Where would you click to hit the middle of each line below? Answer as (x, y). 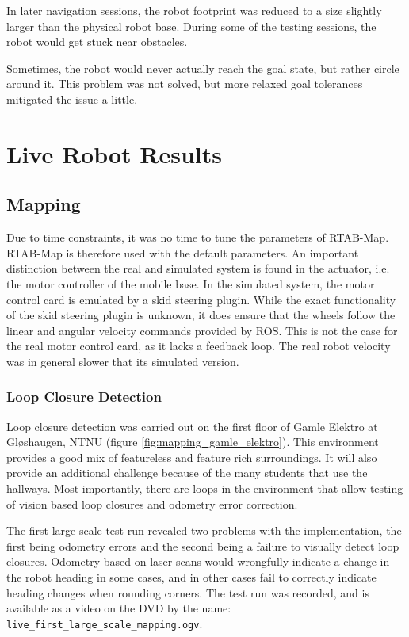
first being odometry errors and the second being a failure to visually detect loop (203, 545)
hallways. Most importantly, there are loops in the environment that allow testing (205, 488)
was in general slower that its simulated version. (123, 361)
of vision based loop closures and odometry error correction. (152, 503)
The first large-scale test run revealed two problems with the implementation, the (204, 530)
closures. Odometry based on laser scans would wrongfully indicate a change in (198, 561)
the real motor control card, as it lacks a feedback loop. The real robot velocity (199, 346)
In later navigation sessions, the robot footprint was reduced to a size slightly (194, 10)
